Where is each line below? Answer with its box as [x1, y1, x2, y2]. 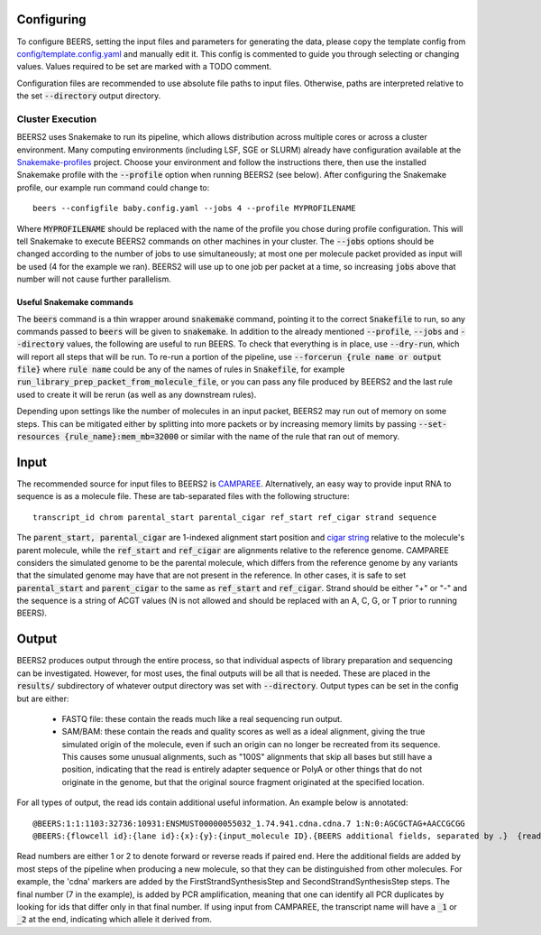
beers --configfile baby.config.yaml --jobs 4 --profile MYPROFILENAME [32, 203, 356, 214]
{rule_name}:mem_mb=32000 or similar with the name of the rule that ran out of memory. [64, 431, 400, 442]
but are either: [16, 693, 69, 704]
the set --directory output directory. [16, 90, 161, 101]
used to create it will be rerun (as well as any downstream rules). [16, 389, 257, 400]
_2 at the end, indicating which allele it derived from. [16, 914, 212, 925]
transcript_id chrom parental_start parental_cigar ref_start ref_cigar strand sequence [32, 512, 437, 523]
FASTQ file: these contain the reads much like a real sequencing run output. [61, 713, 343, 724]
